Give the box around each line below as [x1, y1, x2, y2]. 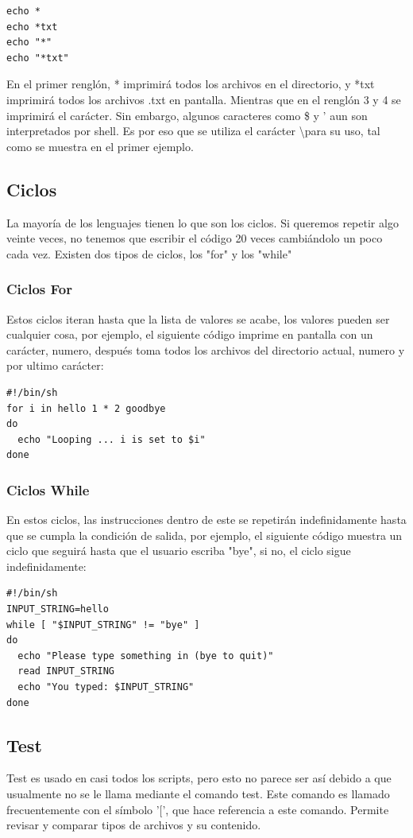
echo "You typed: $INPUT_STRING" [17, 681, 195, 693]
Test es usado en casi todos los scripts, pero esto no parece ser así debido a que [6, 770, 392, 786]
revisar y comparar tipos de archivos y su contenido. [6, 817, 261, 833]
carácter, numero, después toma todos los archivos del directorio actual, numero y [6, 341, 405, 358]
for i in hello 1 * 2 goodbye [6, 402, 166, 414]
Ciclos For [6, 279, 72, 299]
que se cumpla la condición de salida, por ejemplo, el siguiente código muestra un [6, 526, 403, 543]
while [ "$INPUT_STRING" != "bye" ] [6, 619, 200, 630]
